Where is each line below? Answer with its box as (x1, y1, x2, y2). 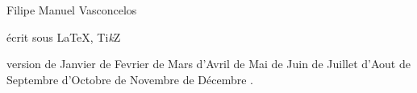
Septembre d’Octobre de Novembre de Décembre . (6, 71, 253, 87)
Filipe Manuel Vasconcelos (6, 2, 137, 18)
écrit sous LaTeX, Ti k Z (6, 28, 121, 45)
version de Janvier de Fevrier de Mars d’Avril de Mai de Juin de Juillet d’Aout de (6, 55, 411, 72)
